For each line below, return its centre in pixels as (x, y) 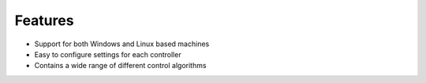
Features (44, 20)
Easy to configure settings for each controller (108, 54)
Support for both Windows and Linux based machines (122, 44)
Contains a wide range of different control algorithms (120, 66)
